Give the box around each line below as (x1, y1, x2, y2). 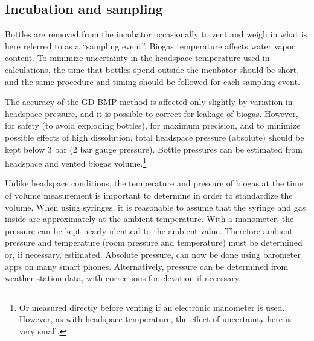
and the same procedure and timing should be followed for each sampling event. (5, 75, 300, 88)
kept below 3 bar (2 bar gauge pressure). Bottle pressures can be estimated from (5, 142, 303, 155)
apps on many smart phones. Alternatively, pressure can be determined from (5, 260, 289, 272)
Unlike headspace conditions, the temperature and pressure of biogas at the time (5, 177, 304, 190)
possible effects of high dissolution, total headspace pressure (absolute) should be (5, 130, 304, 143)
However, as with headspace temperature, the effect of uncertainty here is (19, 313, 292, 325)
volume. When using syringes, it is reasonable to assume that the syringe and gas (5, 200, 306, 213)
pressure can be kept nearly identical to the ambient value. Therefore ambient (5, 224, 293, 237)
